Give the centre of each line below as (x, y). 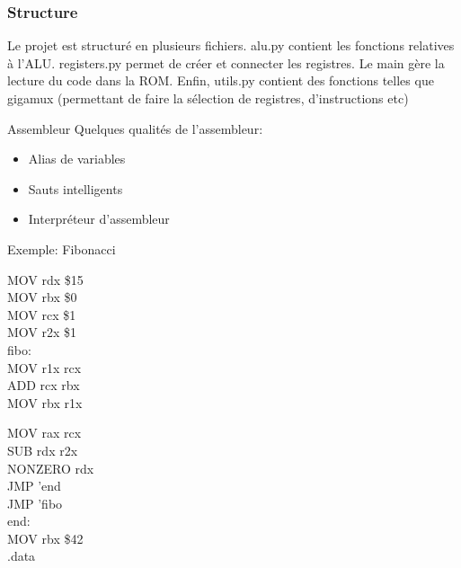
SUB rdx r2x (43, 450)
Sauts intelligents (75, 188)
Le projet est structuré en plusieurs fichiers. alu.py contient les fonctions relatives (231, 45)
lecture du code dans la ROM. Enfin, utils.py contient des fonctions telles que (221, 80)
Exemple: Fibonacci (62, 248)
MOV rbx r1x (45, 402)
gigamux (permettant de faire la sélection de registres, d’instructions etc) (208, 98)
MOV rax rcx (44, 433)
